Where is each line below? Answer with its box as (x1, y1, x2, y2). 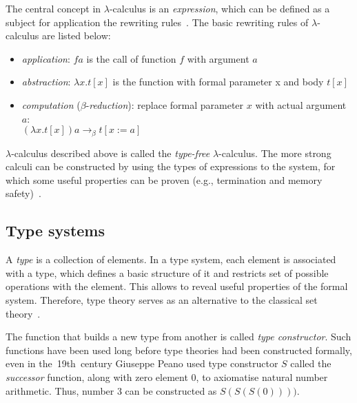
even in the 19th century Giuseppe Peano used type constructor (6, 356, 278, 371)
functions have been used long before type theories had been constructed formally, (6, 342, 352, 357)
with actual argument (255, 97, 347, 112)
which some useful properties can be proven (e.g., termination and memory (6, 172, 323, 187)
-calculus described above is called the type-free (11, 145, 210, 160)
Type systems (6, 220, 105, 241)
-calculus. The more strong (218, 145, 331, 160)
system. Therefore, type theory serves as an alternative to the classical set (6, 292, 318, 307)
